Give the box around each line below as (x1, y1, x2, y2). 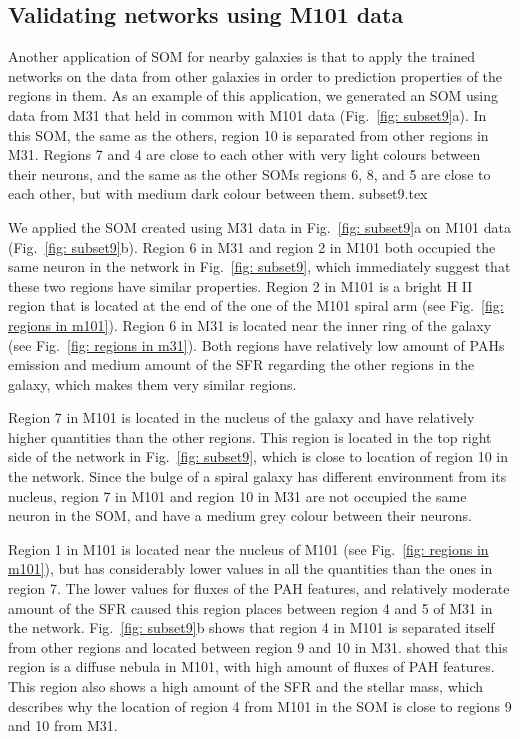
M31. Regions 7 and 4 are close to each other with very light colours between (8, 144, 481, 165)
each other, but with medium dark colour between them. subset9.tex (8, 183, 428, 204)
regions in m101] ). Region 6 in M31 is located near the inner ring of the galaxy (8, 314, 492, 335)
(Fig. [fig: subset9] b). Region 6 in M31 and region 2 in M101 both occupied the (8, 236, 496, 257)
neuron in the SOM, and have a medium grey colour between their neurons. (8, 505, 472, 526)
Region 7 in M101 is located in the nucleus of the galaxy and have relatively (8, 407, 475, 428)
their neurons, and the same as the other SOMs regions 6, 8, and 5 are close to (8, 163, 491, 184)
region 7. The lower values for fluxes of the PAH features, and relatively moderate (8, 578, 510, 599)
